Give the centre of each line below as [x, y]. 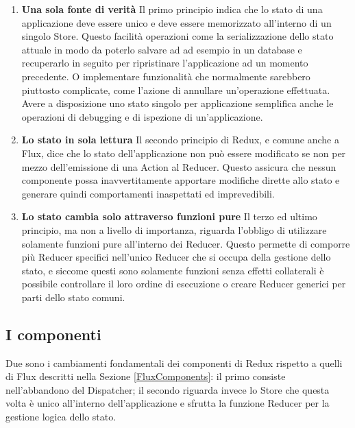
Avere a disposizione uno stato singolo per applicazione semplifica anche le [177, 103]
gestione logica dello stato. [61, 417]
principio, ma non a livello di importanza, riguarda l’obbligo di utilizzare [174, 229]
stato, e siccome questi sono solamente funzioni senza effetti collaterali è [173, 270]
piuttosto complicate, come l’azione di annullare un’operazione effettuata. [176, 90]
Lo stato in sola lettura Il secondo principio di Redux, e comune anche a [180, 140]
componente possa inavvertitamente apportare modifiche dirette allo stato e [181, 180]
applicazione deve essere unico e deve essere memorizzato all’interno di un [176, 22]
